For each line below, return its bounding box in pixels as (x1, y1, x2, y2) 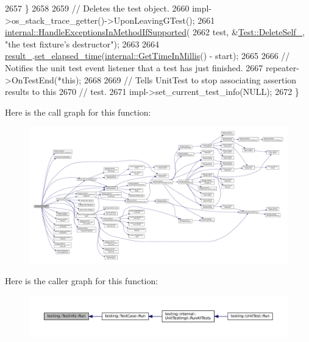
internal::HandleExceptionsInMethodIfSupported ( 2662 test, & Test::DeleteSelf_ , (5, 26, 305, 38)
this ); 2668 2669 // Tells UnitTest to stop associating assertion (62, 73, 297, 86)
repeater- (265, 61, 299, 74)
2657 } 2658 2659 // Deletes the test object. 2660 (5, 2, 190, 14)
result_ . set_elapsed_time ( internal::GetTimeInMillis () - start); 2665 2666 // (5, 49, 290, 62)
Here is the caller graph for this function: (5, 274, 158, 287)
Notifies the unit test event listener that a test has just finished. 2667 (5, 61, 263, 74)
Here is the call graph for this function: (5, 105, 151, 118)
